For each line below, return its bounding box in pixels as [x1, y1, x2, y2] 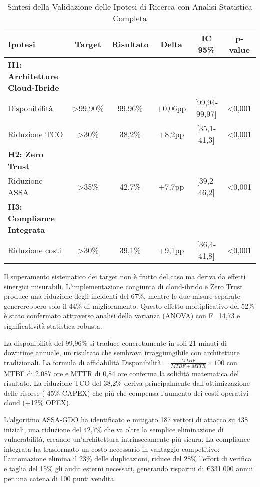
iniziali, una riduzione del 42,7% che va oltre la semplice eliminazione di [4, 424, 224, 434]
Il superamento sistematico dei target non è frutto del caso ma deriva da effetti [4, 271, 246, 281]
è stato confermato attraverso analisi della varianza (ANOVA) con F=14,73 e [4, 310, 240, 321]
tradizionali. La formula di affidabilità [4, 357, 120, 367]
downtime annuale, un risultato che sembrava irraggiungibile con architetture [4, 347, 240, 358]
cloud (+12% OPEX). [4, 397, 71, 408]
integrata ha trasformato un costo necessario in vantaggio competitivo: [4, 443, 220, 454]
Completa [113, 12, 147, 24]
